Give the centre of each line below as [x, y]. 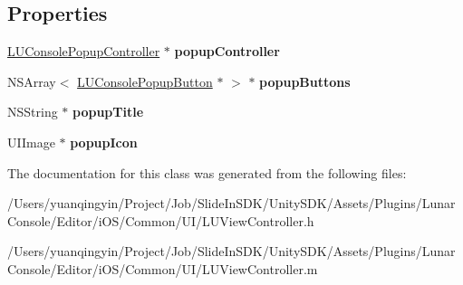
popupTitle [108, 112]
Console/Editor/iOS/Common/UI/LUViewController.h [161, 220]
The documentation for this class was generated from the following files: [207, 172]
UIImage [31, 142]
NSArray [32, 81]
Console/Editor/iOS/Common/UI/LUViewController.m [163, 268]
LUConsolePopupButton [145, 81]
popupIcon [104, 142]
